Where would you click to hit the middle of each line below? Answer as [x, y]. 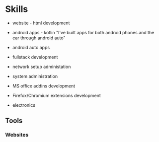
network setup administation [41, 67]
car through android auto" [39, 38]
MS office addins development [44, 86]
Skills [17, 9]
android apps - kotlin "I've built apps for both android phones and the [83, 32]
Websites [17, 135]
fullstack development [35, 57]
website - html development [41, 23]
